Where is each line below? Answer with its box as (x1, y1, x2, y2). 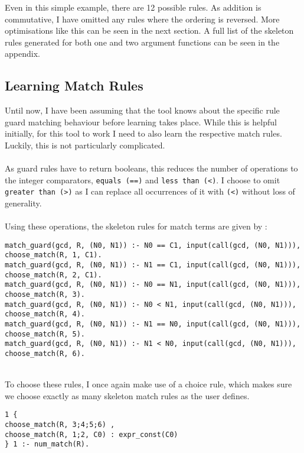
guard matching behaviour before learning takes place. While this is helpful (5, 115, 277, 128)
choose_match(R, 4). (5, 310, 86, 319)
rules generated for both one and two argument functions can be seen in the (5, 35, 280, 48)
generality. (5, 197, 42, 209)
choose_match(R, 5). (5, 329, 86, 338)
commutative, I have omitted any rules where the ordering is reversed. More (5, 12, 280, 25)
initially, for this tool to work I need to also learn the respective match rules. (5, 127, 282, 140)
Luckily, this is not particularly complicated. (5, 138, 165, 151)
